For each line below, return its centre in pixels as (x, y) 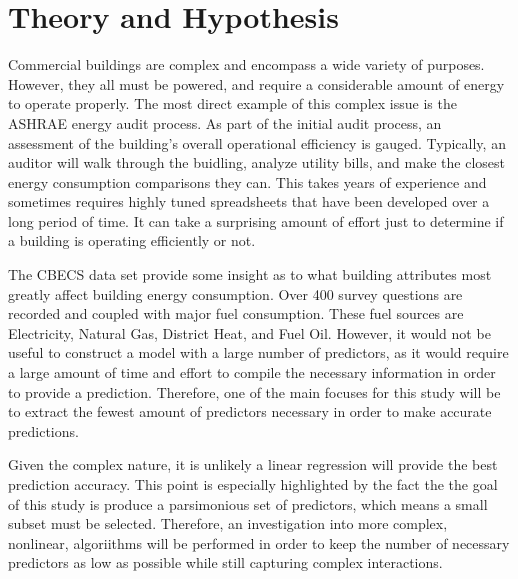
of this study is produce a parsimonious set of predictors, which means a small (248, 503)
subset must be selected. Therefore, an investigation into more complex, (228, 523)
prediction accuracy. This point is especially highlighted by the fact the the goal (253, 484)
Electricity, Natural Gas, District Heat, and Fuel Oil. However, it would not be (249, 332)
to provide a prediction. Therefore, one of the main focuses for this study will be (254, 391)
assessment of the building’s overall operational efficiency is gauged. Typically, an (257, 142)
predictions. (43, 430)
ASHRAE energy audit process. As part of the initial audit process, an (225, 122)
